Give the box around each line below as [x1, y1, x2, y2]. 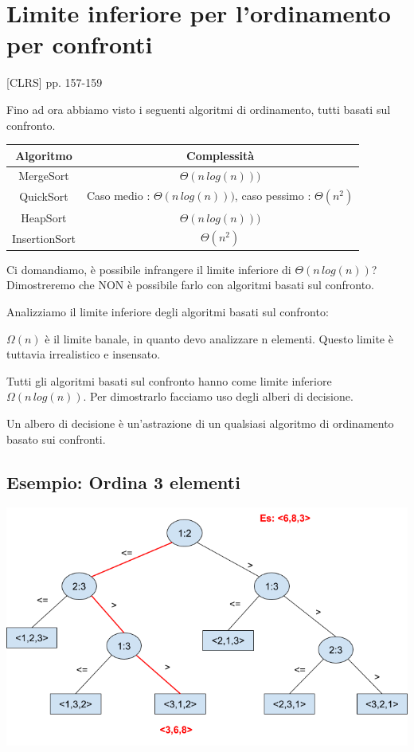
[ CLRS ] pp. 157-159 [6, 74, 103, 91]
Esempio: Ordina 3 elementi [6, 469, 240, 494]
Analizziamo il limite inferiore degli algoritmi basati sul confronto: [6, 304, 329, 320]
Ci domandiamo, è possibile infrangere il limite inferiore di [6, 260, 291, 277]
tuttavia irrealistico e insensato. [6, 346, 161, 362]
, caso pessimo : [234, 187, 311, 204]
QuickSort [19, 188, 68, 205]
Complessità [186, 147, 255, 163]
